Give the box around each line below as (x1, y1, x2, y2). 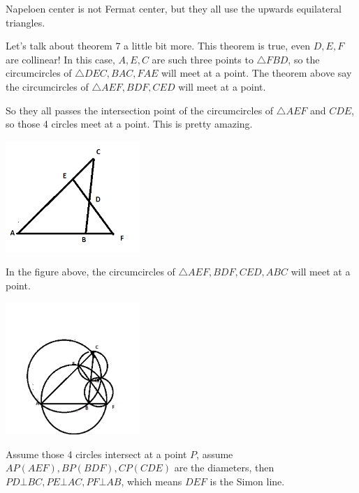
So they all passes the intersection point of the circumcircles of (6, 103, 274, 117)
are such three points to (152, 52, 254, 66)
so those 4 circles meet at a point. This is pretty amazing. (6, 116, 253, 131)
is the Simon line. (210, 473, 285, 488)
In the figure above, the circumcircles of (6, 264, 175, 279)
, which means (121, 473, 182, 488)
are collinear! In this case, (6, 52, 115, 66)
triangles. (6, 15, 45, 29)
